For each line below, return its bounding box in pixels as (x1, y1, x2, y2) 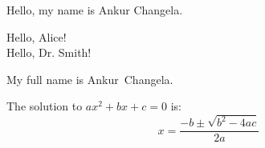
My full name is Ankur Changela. (6, 70, 173, 87)
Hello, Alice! (6, 28, 67, 45)
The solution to (6, 98, 83, 114)
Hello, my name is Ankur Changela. (6, 2, 183, 18)
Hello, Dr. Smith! (6, 44, 92, 61)
